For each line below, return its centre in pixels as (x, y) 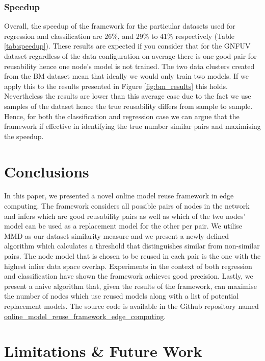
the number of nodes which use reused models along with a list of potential (122, 296)
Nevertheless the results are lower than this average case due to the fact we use (128, 96)
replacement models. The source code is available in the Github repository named (131, 306)
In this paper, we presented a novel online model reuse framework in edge (119, 196)
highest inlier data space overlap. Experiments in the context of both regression (128, 266)
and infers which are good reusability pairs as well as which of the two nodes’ (125, 216)
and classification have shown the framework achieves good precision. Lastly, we (129, 276)
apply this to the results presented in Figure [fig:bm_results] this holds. (116, 86)
